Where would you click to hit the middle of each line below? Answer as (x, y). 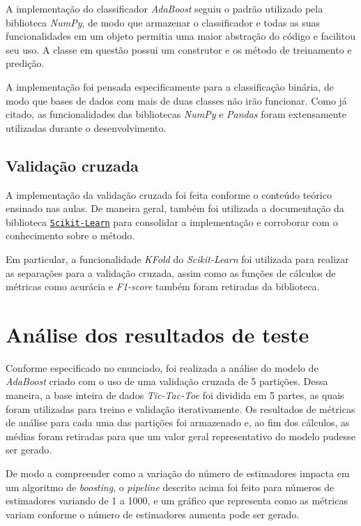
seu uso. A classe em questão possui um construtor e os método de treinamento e (179, 49)
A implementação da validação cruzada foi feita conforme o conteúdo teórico (169, 194)
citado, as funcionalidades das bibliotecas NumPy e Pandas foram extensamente (176, 114)
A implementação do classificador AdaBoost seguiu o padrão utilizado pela (164, 8)
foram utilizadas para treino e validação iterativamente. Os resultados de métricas (180, 408)
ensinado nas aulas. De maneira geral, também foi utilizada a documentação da (175, 208)
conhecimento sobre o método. (70, 235)
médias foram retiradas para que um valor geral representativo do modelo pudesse (180, 436)
